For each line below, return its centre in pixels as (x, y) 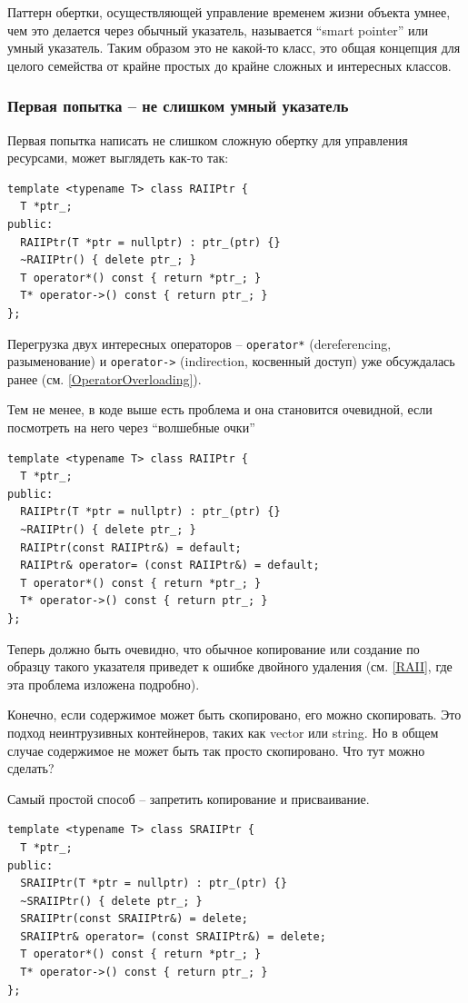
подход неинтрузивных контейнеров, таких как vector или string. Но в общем (223, 732)
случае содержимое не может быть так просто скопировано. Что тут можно (216, 750)
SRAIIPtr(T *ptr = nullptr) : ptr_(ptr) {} (154, 884)
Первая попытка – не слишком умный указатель (178, 106)
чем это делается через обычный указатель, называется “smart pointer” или (218, 30)
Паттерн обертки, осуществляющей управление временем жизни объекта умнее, (229, 12)
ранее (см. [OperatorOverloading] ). (105, 378)
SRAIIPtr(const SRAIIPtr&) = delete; (134, 919)
